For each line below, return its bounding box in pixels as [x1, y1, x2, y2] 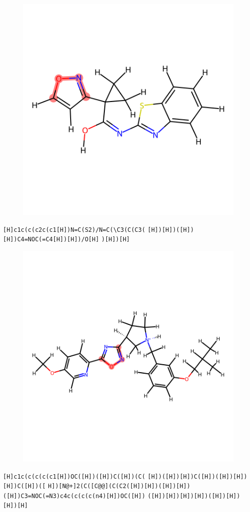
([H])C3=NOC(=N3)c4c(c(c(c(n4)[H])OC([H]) [3, 492, 146, 500]
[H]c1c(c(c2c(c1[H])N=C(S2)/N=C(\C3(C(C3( [3, 226, 146, 233]
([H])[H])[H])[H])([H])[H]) [148, 492, 241, 500]
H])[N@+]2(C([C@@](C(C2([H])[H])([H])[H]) [48, 483, 190, 490]
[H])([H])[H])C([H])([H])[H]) [148, 473, 248, 480]
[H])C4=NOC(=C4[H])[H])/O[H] [3, 236, 99, 243]
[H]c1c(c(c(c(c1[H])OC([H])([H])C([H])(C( [3, 473, 146, 480]
